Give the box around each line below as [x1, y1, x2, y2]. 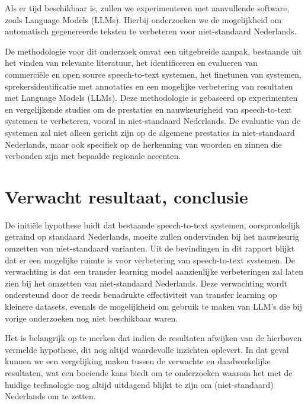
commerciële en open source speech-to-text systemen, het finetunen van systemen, [5, 68, 301, 80]
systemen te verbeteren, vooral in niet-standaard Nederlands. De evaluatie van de [5, 114, 300, 127]
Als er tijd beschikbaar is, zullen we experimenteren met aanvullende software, [5, 2, 290, 14]
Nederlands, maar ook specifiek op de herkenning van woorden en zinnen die [5, 138, 282, 150]
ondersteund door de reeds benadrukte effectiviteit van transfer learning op [5, 288, 277, 301]
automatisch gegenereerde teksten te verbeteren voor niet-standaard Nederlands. [5, 25, 297, 37]
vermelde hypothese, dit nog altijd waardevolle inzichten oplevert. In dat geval [5, 343, 289, 355]
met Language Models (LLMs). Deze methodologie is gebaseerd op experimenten [5, 91, 298, 104]
